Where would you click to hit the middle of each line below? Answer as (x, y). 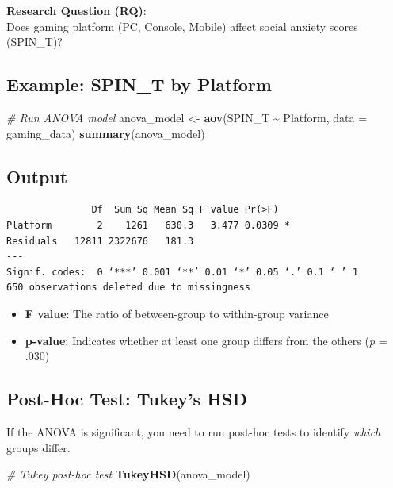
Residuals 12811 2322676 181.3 (100, 241)
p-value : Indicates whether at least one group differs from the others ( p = (206, 340)
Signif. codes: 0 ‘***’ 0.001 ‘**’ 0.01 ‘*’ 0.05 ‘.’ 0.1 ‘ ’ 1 (182, 272)
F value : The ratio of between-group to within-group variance (177, 313)
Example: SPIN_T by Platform (139, 85)
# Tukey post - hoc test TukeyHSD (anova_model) (128, 474)
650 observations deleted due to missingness (128, 288)
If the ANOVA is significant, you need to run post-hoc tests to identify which (194, 431)
